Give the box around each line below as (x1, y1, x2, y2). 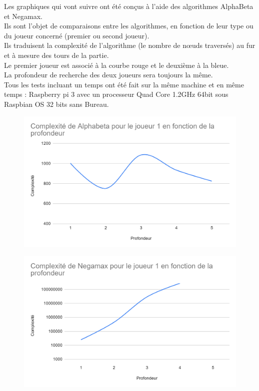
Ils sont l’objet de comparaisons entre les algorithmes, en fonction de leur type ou (4, 20, 253, 31)
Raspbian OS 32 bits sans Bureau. (4, 98, 109, 109)
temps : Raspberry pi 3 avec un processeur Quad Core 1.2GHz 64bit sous (4, 89, 228, 99)
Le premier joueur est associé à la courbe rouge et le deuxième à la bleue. (4, 59, 229, 70)
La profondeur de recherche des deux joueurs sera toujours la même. (4, 69, 213, 80)
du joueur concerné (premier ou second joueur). (4, 30, 149, 40)
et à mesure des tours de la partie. (4, 49, 109, 60)
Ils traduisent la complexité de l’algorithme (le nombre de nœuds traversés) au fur (4, 40, 255, 50)
